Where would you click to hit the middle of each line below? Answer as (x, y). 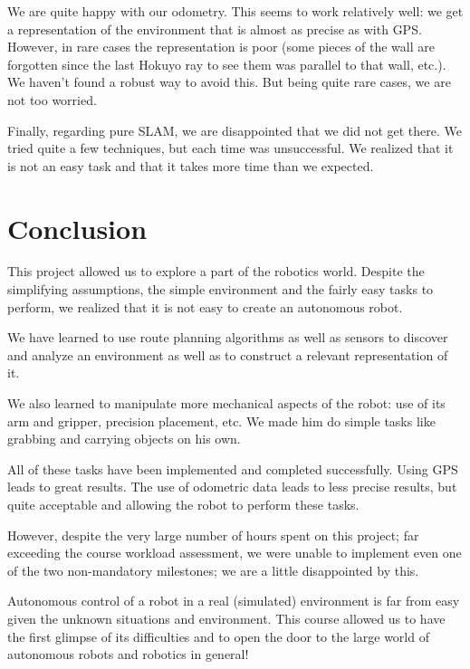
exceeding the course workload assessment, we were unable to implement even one (235, 553)
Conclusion (77, 228)
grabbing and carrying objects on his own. (124, 439)
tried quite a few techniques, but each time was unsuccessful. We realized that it (230, 148)
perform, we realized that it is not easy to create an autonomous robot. (205, 306)
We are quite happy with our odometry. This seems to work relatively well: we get (235, 11)
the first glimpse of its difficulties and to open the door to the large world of (218, 636)
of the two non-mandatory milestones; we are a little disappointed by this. (213, 570)
